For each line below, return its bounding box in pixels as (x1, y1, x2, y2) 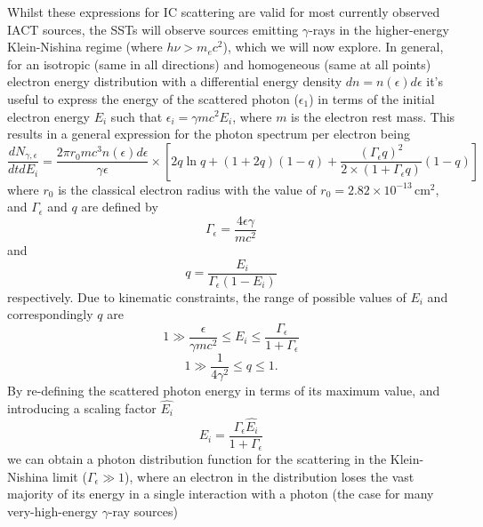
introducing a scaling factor (7, 398, 157, 417)
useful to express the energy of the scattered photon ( (7, 89, 299, 108)
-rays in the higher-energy (309, 20, 449, 38)
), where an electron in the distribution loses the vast (125, 467, 415, 485)
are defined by (81, 197, 158, 216)
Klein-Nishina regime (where (7, 37, 163, 56)
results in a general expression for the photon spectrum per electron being (7, 124, 410, 143)
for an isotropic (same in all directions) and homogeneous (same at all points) (7, 54, 431, 73)
